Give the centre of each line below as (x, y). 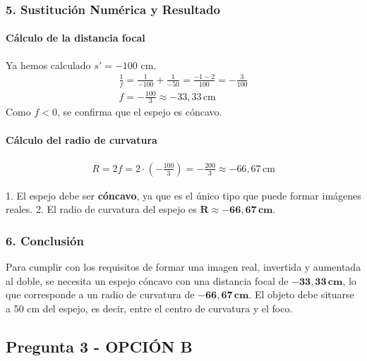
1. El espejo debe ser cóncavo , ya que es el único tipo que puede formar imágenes (183, 195)
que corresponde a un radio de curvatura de (100, 294)
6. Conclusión (45, 240)
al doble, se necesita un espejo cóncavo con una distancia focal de (147, 280)
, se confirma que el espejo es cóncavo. (139, 112)
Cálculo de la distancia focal (76, 38)
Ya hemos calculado (48, 65)
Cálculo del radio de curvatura (82, 139)
